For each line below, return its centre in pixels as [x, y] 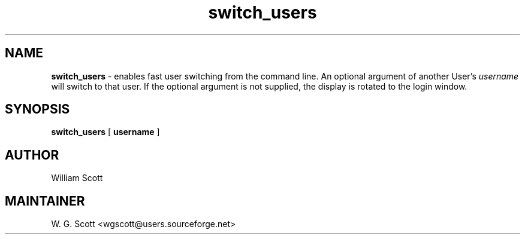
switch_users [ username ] [105, 132]
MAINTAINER [45, 201]
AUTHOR [32, 155]
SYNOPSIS [37, 109]
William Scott [77, 178]
